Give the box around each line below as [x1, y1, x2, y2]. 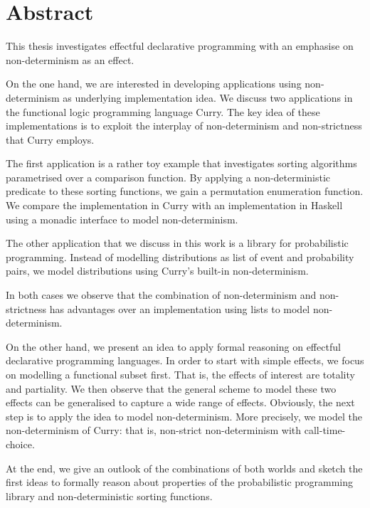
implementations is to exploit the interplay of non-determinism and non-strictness [6, 118, 362, 133]
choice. [6, 436, 35, 451]
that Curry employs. [6, 132, 95, 147]
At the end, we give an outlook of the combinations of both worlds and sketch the [6, 460, 363, 475]
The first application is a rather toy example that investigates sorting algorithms [6, 156, 357, 171]
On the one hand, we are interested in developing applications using [6, 76, 302, 91]
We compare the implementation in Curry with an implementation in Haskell [6, 198, 343, 213]
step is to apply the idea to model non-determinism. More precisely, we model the [6, 408, 362, 423]
